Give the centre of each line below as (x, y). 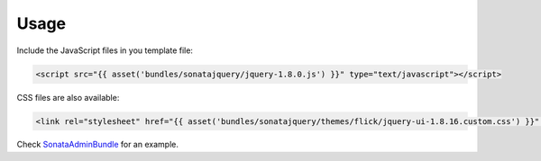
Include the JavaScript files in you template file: (105, 50)
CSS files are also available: (68, 97)
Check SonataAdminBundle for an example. (98, 145)
